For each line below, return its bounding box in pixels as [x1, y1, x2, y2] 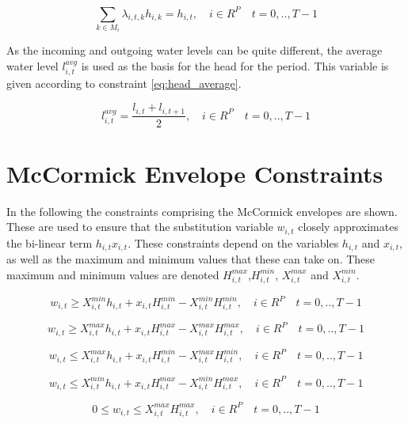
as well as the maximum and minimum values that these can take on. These [6, 251, 376, 267]
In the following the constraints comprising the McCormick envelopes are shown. [6, 203, 398, 219]
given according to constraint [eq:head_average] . [6, 75, 242, 92]
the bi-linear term [6, 234, 93, 251]
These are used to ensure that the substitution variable [6, 218, 273, 235]
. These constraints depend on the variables [128, 234, 339, 251]
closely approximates [298, 218, 398, 235]
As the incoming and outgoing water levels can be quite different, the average [6, 42, 383, 59]
